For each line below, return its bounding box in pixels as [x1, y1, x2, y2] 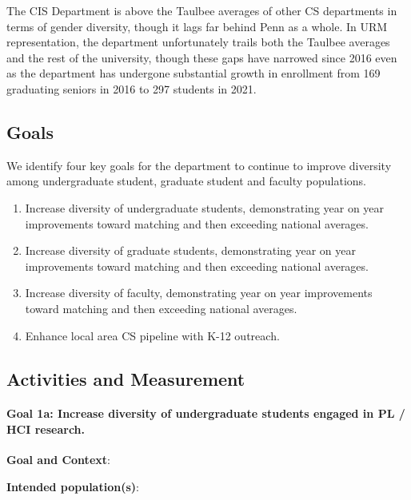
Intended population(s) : [6, 478, 139, 494]
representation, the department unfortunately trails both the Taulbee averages [6, 34, 390, 50]
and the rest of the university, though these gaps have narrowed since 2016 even [6, 49, 397, 65]
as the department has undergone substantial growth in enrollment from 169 [6, 65, 381, 81]
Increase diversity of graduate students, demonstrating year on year [25, 242, 357, 259]
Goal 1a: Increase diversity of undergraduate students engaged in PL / [6, 405, 405, 422]
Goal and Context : [6, 451, 110, 468]
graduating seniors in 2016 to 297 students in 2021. [6, 80, 257, 97]
